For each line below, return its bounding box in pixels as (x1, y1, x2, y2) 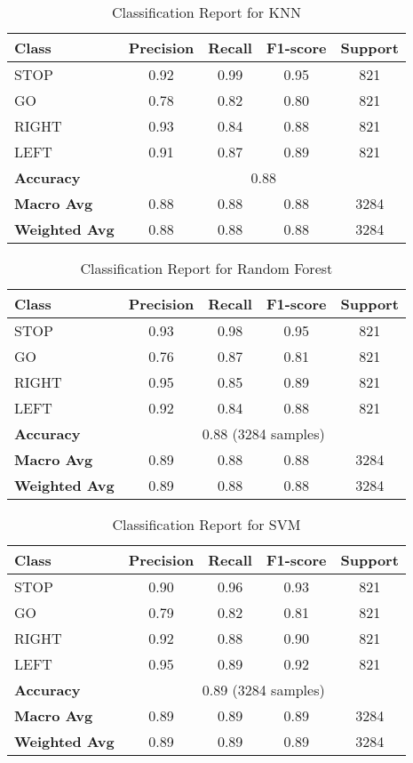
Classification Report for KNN (111, 2, 301, 22)
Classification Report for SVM (112, 514, 301, 534)
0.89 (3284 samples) (202, 679, 325, 700)
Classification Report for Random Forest (80, 258, 333, 278)
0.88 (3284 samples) (202, 423, 325, 444)
